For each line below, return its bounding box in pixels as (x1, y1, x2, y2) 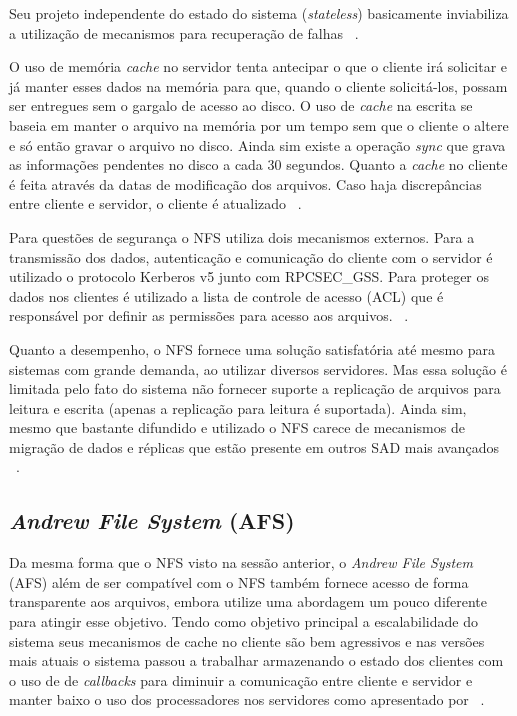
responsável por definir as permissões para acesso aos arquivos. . (9, 305, 409, 326)
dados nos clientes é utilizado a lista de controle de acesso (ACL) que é (9, 285, 444, 306)
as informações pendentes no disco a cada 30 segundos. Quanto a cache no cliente (9, 154, 508, 175)
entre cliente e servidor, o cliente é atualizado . (9, 193, 302, 214)
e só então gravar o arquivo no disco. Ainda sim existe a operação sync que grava (9, 134, 506, 155)
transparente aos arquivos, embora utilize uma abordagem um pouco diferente (9, 591, 488, 612)
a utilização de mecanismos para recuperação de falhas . (9, 22, 359, 43)
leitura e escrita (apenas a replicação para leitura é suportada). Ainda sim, (9, 397, 467, 418)
